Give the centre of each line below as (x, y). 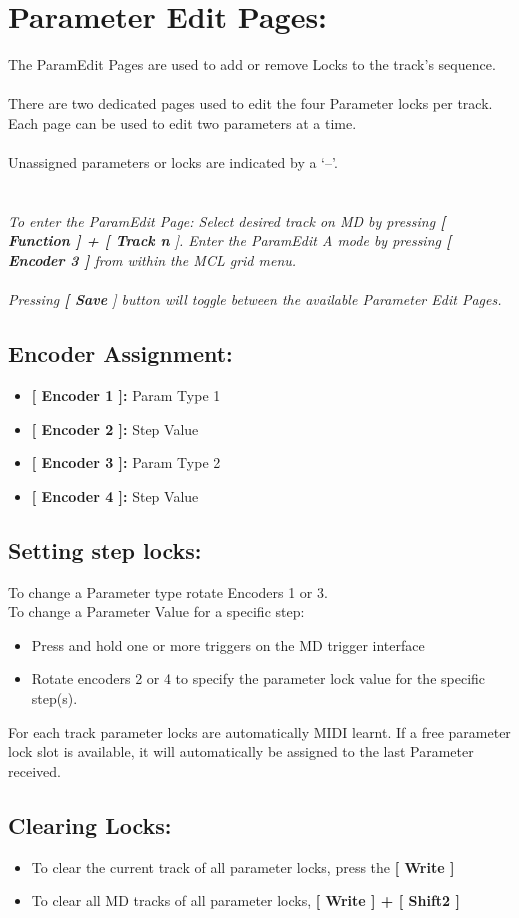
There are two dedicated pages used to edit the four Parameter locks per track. (250, 103)
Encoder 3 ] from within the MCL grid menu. (152, 260)
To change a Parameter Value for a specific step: (156, 611)
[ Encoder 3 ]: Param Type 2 (126, 462)
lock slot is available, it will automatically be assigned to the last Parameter (241, 751)
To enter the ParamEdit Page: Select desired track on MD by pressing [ (227, 220)
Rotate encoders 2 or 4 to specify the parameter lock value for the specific (258, 678)
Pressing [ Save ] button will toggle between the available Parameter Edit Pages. (255, 299)
